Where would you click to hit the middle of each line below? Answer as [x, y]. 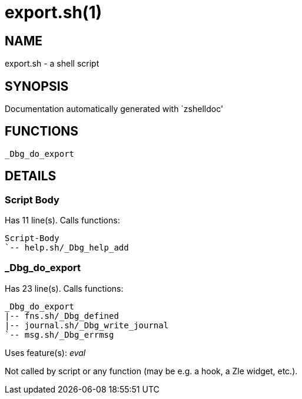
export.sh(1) [54, 12]
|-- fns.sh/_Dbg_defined [62, 316]
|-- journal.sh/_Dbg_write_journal [87, 325]
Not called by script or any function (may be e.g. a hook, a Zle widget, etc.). [151, 371]
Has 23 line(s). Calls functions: [64, 288]
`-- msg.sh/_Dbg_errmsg [59, 334]
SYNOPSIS [37, 86]
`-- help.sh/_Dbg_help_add [67, 248]
